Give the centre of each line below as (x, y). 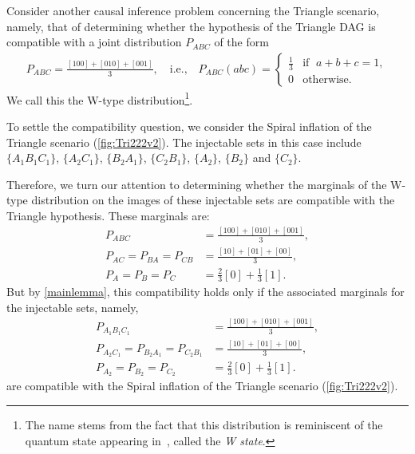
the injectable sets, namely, (73, 307)
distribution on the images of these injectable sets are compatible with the (213, 200)
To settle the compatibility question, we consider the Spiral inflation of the (189, 126)
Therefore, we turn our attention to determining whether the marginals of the (197, 184)
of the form (241, 42)
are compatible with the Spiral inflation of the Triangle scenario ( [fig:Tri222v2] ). (202, 386)
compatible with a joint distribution (94, 42)
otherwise (326, 79)
